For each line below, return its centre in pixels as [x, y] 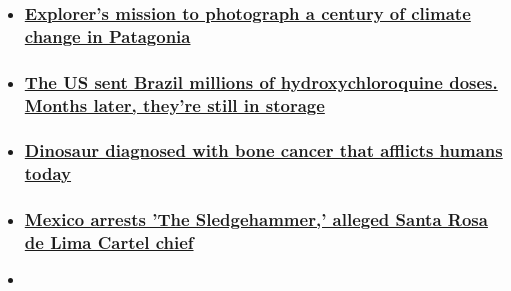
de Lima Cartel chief [109, 242]
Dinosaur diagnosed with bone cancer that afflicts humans [263, 150]
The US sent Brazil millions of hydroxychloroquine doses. [261, 81]
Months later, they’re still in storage [174, 104]
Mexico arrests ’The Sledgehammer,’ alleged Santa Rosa [256, 219]
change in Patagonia [107, 35]
